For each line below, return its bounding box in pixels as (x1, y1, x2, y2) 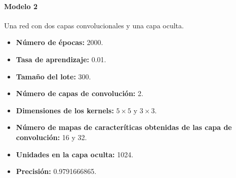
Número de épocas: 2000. (16, 37, 103, 48)
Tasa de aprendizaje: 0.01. (16, 54, 106, 64)
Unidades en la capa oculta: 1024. (16, 149, 134, 159)
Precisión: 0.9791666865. (16, 166, 97, 176)
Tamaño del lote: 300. (16, 71, 91, 81)
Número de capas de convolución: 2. (16, 88, 143, 99)
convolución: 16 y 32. (16, 131, 87, 142)
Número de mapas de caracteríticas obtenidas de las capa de (16, 122, 232, 132)
